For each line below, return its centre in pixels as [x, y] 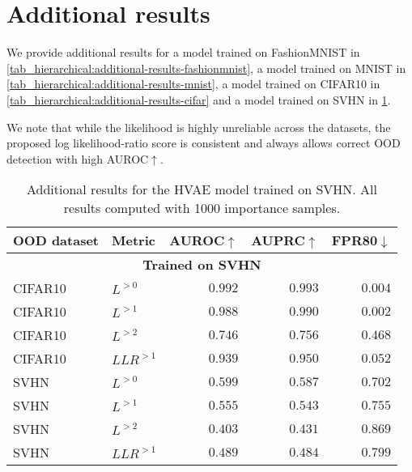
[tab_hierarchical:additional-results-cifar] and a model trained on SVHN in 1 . [199, 99]
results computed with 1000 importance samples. [202, 208]
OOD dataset [56, 240]
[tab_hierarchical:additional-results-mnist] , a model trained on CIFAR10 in [193, 84]
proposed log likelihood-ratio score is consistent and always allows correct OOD [204, 143]
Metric [134, 240]
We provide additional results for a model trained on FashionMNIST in [183, 52]
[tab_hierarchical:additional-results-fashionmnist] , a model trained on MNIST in [206, 68]
